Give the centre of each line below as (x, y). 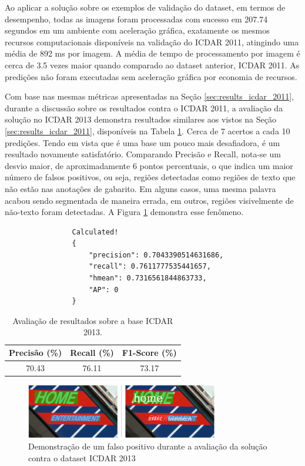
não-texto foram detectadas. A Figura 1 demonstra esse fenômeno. (124, 212)
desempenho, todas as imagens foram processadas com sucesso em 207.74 (136, 19)
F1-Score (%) (149, 353)
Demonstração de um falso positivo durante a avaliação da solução (148, 446)
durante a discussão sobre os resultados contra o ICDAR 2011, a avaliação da (144, 108)
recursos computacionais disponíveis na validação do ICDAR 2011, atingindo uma (152, 42)
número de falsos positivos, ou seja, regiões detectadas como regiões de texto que (150, 177)
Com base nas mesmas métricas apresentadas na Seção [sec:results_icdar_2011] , (150, 96)
